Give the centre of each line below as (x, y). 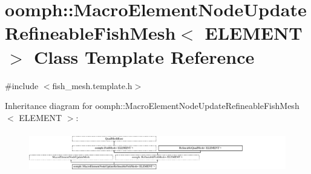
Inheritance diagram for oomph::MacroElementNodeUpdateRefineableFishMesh (152, 106)
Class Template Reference (144, 56)
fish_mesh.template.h (92, 85)
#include (22, 85)
